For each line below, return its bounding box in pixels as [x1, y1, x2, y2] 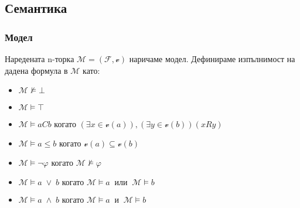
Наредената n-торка [5, 53, 74, 64]
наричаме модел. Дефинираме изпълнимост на [129, 53, 295, 64]
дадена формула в [5, 64, 68, 76]
